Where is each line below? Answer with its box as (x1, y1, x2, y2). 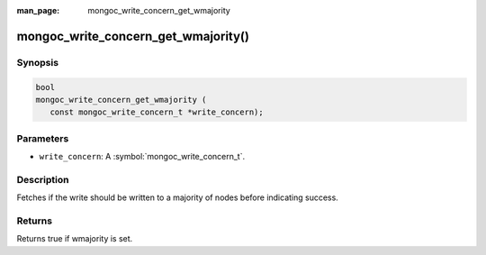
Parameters (16, 132, 69, 144)
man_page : (16, 5, 60, 15)
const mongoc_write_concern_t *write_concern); (49, 107, 265, 117)
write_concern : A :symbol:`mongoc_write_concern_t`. (39, 151, 246, 162)
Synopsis (16, 56, 58, 68)
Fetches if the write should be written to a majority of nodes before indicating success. (16, 192, 339, 203)
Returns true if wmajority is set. (16, 233, 133, 244)
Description (16, 173, 69, 186)
